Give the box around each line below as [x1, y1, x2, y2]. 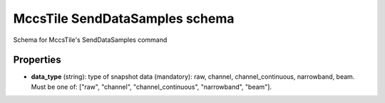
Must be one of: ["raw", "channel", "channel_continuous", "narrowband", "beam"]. [31, 82, 272, 91]
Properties [13, 54, 61, 66]
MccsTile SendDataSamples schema [13, 11, 235, 26]
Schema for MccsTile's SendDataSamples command [13, 36, 168, 44]
